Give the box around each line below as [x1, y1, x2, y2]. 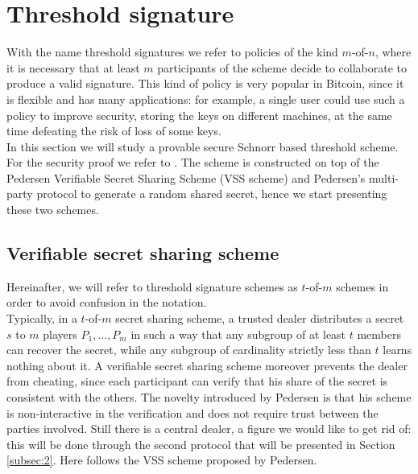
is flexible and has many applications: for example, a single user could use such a [6, 90, 405, 107]
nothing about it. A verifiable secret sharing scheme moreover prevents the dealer [6, 357, 408, 373]
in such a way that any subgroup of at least [130, 325, 346, 342]
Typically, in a [6, 310, 77, 327]
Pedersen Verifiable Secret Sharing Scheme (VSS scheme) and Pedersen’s [6, 169, 366, 186]
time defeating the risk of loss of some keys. [6, 122, 221, 139]
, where [375, 43, 412, 60]
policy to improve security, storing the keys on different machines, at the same [6, 106, 392, 123]
